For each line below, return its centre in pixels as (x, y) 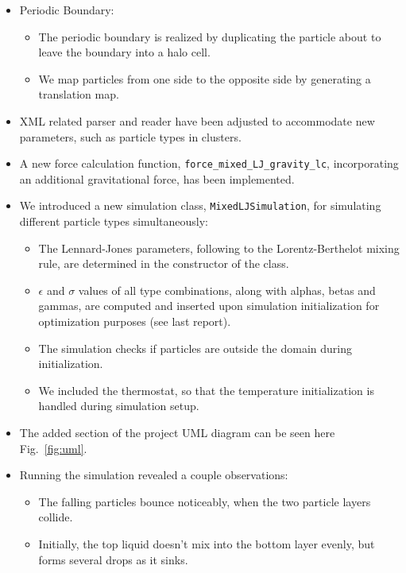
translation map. (79, 94)
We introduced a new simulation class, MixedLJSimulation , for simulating (200, 205)
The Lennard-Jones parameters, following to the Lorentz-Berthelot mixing (219, 248)
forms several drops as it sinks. (113, 559)
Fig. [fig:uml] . (53, 448)
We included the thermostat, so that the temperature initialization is (206, 390)
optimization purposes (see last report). (135, 321)
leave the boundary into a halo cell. (124, 52)
